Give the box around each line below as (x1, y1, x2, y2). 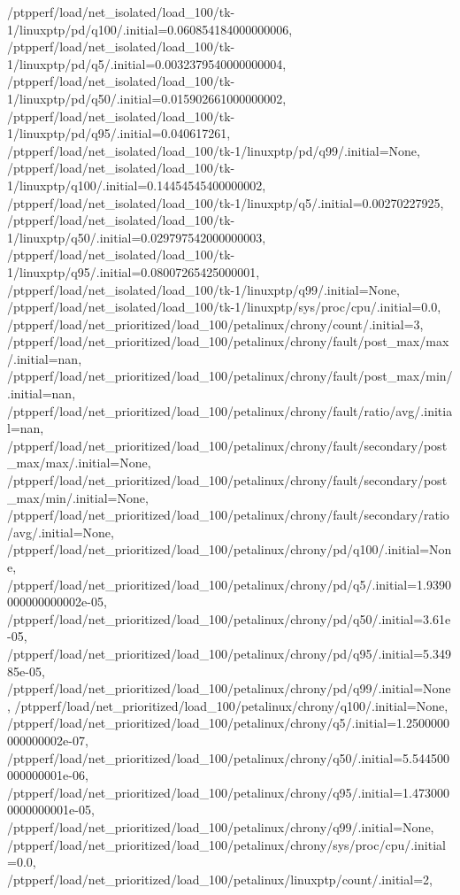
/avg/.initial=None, (7, 522, 114, 541)
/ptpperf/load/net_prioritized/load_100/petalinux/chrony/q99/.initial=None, (7, 817, 434, 836)
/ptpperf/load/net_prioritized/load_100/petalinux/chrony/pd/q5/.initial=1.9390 (7, 575, 451, 593)
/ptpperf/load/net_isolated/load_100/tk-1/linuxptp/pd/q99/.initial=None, (7, 141, 420, 159)
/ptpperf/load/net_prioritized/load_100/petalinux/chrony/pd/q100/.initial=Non (7, 540, 452, 559)
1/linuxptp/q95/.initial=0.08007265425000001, (7, 262, 260, 281)
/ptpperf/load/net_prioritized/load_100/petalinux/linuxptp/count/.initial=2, (7, 869, 433, 888)
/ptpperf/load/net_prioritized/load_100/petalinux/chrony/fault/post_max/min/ (7, 366, 453, 385)
